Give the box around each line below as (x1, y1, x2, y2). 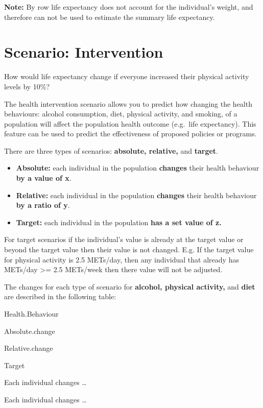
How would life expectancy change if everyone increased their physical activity (4, 71, 249, 82)
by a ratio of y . (16, 200, 70, 210)
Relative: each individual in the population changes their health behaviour (16, 189, 257, 200)
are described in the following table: (4, 291, 116, 302)
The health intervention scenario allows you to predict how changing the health (4, 98, 252, 109)
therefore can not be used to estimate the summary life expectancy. (4, 11, 215, 22)
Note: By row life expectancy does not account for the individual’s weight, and (4, 2, 253, 12)
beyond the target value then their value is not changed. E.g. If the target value (4, 244, 254, 255)
